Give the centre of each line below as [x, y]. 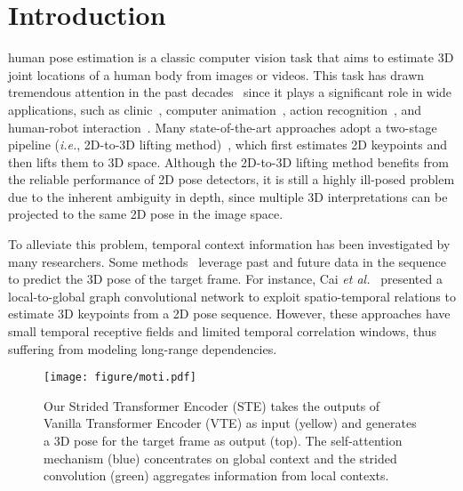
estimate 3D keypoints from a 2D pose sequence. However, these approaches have [229, 314]
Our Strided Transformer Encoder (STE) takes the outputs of [212, 405]
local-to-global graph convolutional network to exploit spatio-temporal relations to [232, 296]
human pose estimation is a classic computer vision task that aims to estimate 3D [231, 57]
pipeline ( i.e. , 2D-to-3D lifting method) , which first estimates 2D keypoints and [228, 145]
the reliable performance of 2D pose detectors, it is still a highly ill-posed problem [231, 179]
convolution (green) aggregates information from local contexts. [216, 475]
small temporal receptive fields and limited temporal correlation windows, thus [222, 331]
